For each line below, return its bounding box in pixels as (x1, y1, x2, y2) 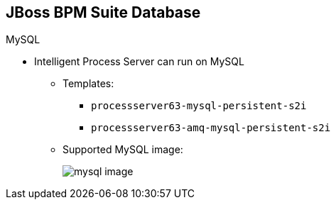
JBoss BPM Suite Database (6, 4, 201, 21)
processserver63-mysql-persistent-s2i (91, 100, 307, 112)
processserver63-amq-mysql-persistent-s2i (91, 122, 331, 134)
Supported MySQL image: (63, 143, 183, 156)
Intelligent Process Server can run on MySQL (34, 55, 244, 68)
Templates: (63, 77, 114, 90)
